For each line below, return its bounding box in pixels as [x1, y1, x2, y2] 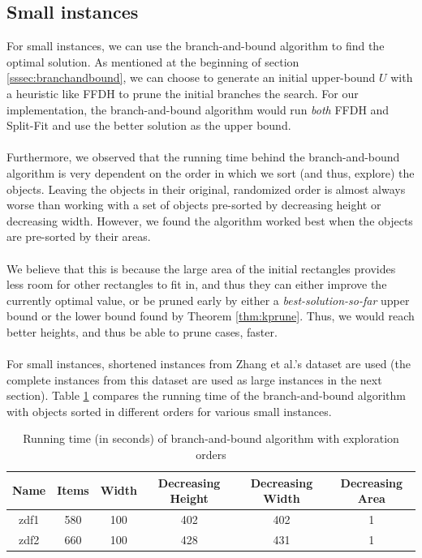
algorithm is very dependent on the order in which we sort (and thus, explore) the [6, 164, 415, 181]
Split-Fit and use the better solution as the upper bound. [6, 117, 291, 134]
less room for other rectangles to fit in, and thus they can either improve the [6, 276, 387, 293]
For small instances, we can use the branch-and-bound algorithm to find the [6, 37, 385, 54]
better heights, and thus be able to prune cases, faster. [6, 323, 278, 340]
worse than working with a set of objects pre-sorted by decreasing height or [6, 196, 381, 213]
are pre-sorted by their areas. [6, 228, 151, 245]
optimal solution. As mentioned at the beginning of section [6, 53, 299, 70]
